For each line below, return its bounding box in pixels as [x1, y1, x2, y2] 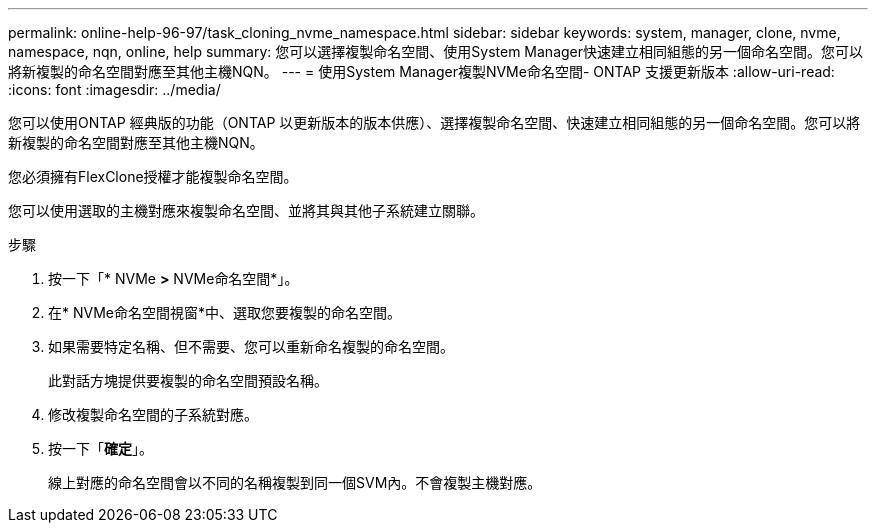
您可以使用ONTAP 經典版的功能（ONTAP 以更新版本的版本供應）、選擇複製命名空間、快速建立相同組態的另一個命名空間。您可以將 [8, 114, 861, 131]
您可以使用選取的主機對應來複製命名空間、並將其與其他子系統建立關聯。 [8, 202, 484, 219]
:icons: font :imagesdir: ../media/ [8, 81, 221, 98]
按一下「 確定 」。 [48, 440, 153, 457]
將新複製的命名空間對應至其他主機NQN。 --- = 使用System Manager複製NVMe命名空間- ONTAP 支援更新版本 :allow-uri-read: [8, 63, 835, 80]
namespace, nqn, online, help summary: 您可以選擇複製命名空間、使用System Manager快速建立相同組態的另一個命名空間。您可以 [8, 43, 864, 60]
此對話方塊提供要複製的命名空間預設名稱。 [48, 372, 328, 389]
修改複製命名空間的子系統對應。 [48, 406, 258, 423]
